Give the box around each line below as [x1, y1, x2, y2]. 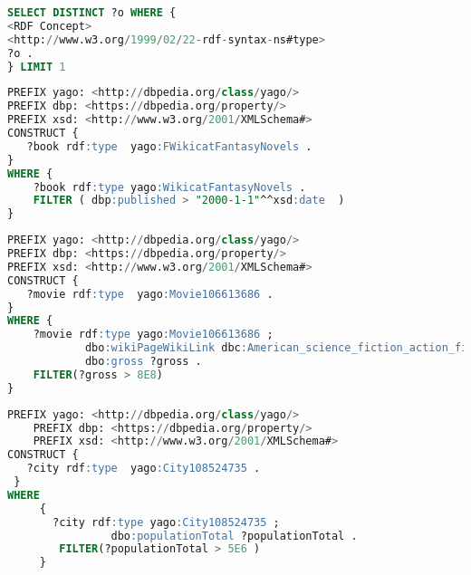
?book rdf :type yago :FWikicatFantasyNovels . [26, 139, 312, 153]
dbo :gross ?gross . [84, 355, 202, 368]
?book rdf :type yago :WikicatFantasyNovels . [33, 180, 306, 194]
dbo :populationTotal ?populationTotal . [111, 529, 358, 542]
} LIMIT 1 [7, 60, 66, 73]
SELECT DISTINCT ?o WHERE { [7, 6, 177, 19]
